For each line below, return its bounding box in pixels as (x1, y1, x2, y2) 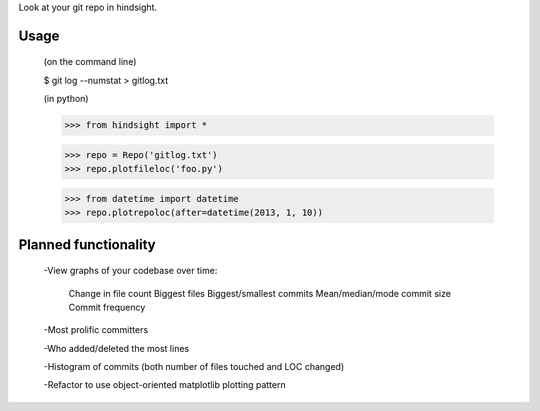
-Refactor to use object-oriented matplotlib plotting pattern (43, 379, 286, 391)
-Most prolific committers (43, 324, 149, 336)
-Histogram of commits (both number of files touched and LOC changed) (43, 361, 345, 373)
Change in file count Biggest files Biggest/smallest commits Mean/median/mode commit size (68, 287, 452, 299)
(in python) (43, 93, 89, 105)
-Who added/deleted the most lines (43, 342, 190, 354)
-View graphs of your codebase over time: (43, 265, 218, 277)
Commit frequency (68, 301, 146, 313)
